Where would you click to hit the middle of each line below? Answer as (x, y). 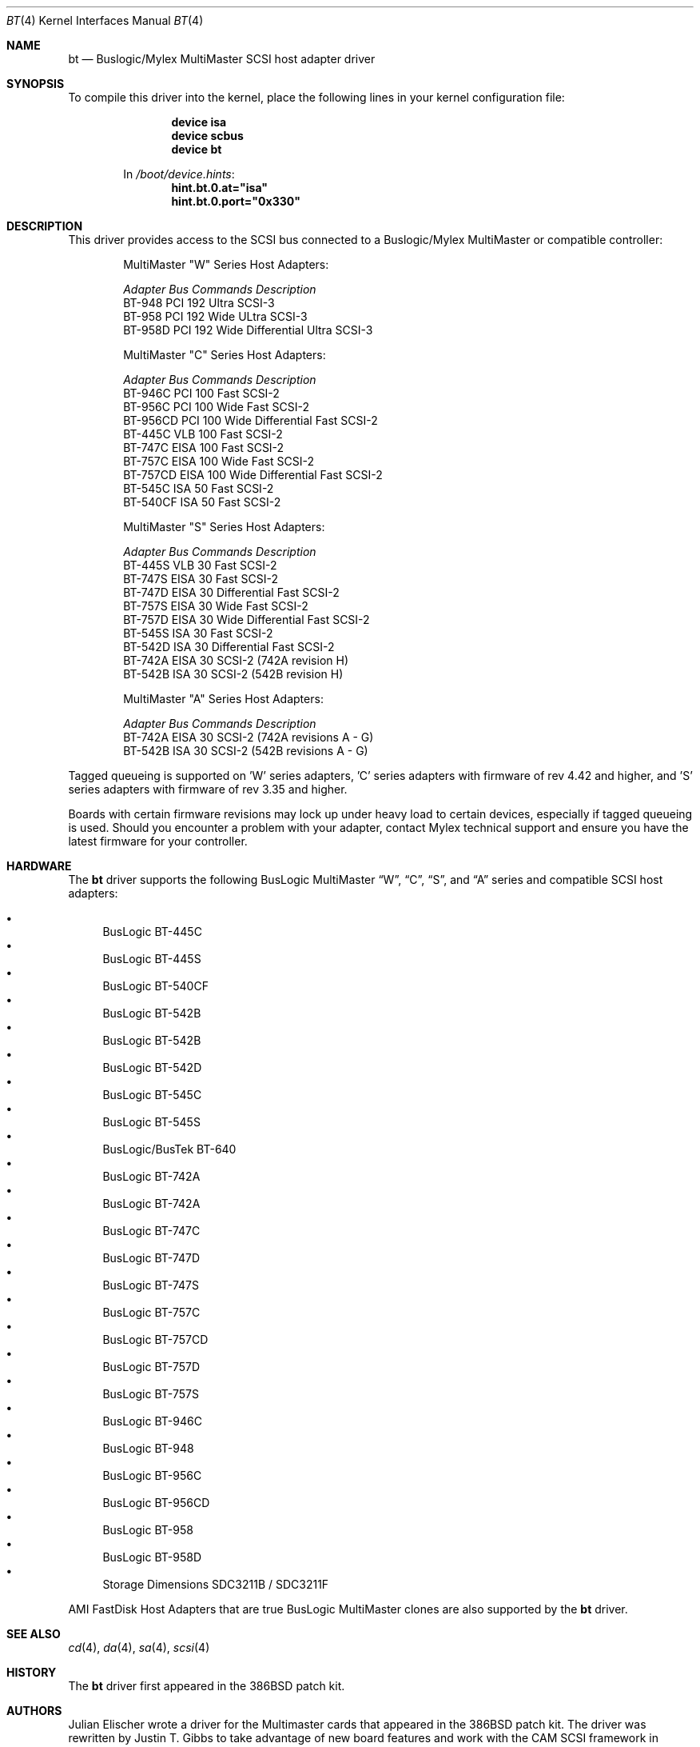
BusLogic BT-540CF (155, 986)
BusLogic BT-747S (151, 1285)
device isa (199, 122)
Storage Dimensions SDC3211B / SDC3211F (216, 1584)
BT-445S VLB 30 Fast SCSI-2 (200, 565)
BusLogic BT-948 (148, 1448)
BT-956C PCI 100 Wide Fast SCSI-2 (216, 407)
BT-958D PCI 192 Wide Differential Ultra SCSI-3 (248, 330)
